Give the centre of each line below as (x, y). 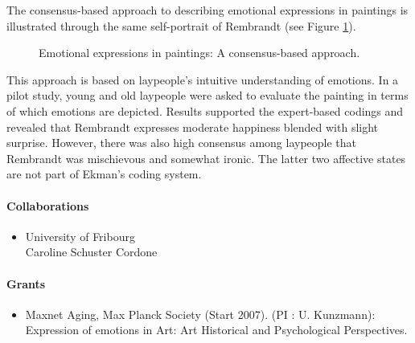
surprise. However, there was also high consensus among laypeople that (182, 143)
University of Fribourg (80, 236)
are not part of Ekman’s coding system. (104, 174)
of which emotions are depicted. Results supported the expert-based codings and (205, 110)
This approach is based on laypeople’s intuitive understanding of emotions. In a (203, 79)
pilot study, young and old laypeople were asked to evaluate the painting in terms (207, 95)
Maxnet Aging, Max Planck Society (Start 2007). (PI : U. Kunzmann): (200, 314)
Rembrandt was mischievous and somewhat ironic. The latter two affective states (206, 158)
